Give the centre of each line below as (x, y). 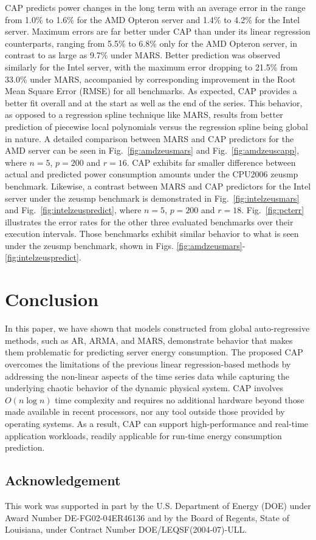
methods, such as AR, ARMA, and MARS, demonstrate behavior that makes (149, 340)
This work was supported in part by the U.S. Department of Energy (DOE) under (158, 505)
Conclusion (52, 299)
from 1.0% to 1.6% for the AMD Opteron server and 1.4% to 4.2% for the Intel (153, 19)
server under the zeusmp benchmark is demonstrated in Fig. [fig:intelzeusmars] (152, 198)
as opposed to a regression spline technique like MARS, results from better (144, 114)
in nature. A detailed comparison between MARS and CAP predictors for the (149, 138)
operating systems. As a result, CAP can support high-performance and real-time (157, 423)
